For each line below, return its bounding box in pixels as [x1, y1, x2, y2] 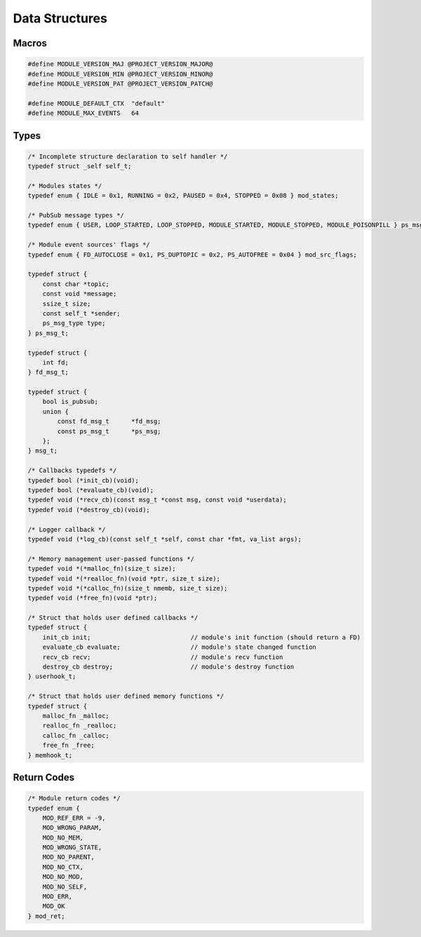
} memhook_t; [27, 751, 73, 759]
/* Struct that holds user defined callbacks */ [27, 614, 199, 622]
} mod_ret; [27, 912, 65, 920]
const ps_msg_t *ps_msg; [57, 427, 161, 435]
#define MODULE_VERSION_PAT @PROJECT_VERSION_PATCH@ [27, 79, 213, 88]
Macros [13, 37, 47, 49]
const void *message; [42, 290, 117, 298]
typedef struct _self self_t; [27, 162, 132, 170]
